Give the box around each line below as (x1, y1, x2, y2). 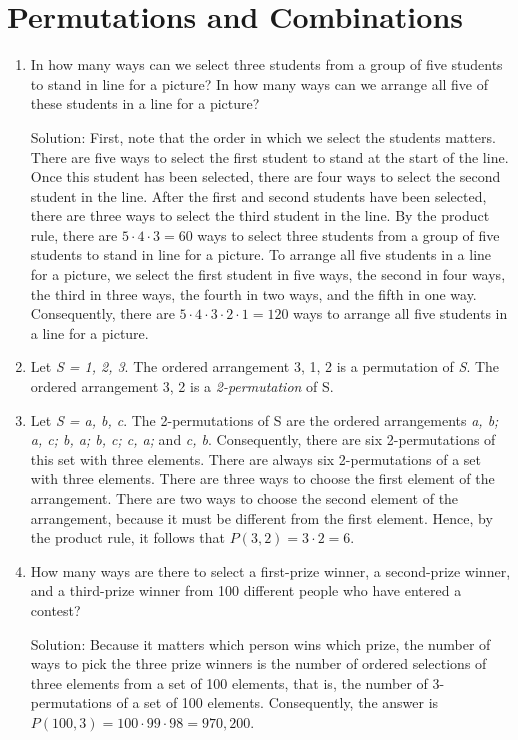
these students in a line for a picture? (30, 93, 260, 114)
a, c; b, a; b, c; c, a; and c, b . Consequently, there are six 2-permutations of (30, 429, 496, 450)
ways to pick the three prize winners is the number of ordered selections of (30, 653, 487, 674)
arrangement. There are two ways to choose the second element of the (30, 488, 459, 508)
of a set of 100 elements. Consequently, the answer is (116, 692, 439, 713)
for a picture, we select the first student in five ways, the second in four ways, (30, 264, 506, 285)
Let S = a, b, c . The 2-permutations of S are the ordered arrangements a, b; (30, 409, 499, 430)
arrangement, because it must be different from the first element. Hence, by (30, 507, 493, 528)
